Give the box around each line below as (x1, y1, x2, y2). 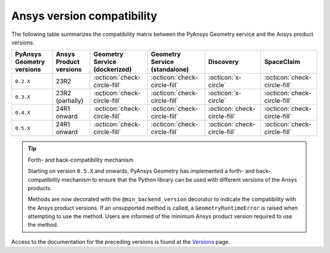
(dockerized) (94, 65, 132, 74)
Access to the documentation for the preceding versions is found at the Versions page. (11, 238, 230, 245)
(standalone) (150, 65, 189, 74)
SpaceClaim (264, 58, 301, 66)
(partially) (56, 96, 84, 105)
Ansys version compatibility (11, 9, 158, 23)
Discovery (208, 58, 239, 66)
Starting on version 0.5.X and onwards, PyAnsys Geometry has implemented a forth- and (28, 168, 255, 175)
